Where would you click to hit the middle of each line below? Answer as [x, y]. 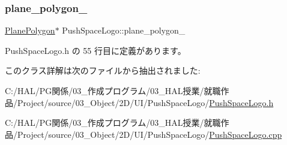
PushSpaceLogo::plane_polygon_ [124, 30]
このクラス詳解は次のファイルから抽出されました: [103, 70]
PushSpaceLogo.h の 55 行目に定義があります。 [95, 50]
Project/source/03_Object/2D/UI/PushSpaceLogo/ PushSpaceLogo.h [145, 102]
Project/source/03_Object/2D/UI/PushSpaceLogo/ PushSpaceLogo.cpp [150, 134]
